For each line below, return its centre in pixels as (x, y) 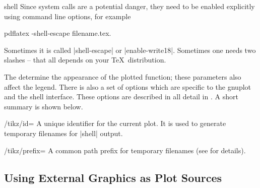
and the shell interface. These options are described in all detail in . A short (121, 97)
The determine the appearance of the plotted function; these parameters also (123, 76)
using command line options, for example (68, 16)
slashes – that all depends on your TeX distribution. (85, 60)
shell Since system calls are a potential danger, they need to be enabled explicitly (129, 6)
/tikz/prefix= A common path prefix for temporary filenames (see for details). (125, 150)
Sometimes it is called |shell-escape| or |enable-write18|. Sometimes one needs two (130, 50)
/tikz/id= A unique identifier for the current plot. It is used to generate (115, 123)
